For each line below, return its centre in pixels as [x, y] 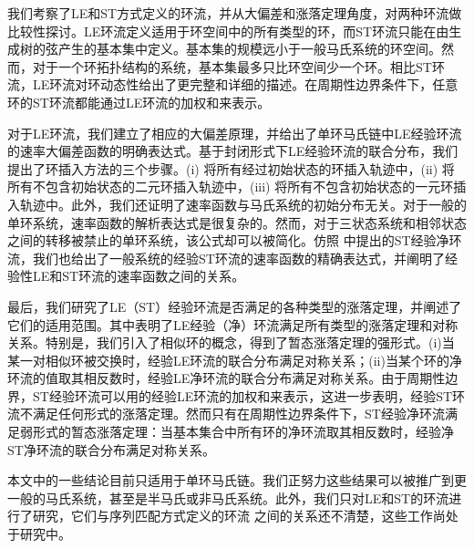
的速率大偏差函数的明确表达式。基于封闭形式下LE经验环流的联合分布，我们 [233, 151]
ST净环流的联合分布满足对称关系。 [111, 449]
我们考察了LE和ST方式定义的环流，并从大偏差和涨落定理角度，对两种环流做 [235, 13]
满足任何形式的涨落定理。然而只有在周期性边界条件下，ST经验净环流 [238, 414]
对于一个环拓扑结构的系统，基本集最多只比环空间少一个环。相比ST [232, 66]
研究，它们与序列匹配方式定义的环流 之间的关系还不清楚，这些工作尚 [239, 516]
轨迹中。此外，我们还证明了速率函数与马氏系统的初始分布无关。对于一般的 [243, 204]
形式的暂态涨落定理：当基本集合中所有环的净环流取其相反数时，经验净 [243, 432]
